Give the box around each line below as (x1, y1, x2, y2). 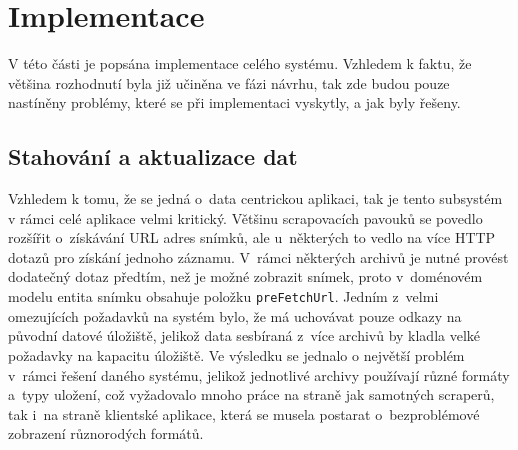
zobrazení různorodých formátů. (8, 423, 204, 444)
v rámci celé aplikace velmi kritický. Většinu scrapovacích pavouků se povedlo (8, 207, 483, 228)
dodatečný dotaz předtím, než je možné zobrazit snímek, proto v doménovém (8, 266, 483, 287)
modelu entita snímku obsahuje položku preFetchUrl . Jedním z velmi (8, 286, 439, 307)
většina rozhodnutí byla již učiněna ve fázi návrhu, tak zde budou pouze (8, 72, 450, 93)
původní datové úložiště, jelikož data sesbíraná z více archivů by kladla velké (8, 325, 481, 346)
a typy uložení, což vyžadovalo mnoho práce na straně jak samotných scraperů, (8, 384, 495, 405)
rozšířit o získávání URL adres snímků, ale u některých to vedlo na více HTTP (8, 227, 496, 248)
